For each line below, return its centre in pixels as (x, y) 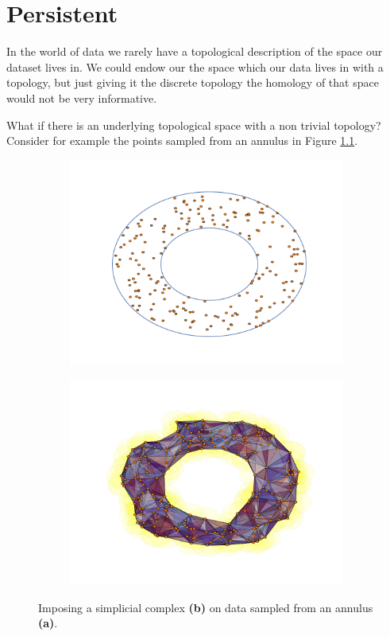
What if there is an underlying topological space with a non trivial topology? (194, 125)
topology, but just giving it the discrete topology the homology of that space (193, 82)
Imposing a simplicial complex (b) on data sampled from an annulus (206, 607)
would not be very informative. (82, 98)
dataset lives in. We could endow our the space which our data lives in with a (195, 66)
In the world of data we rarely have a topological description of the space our (195, 51)
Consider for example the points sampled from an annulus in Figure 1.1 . (182, 140)
